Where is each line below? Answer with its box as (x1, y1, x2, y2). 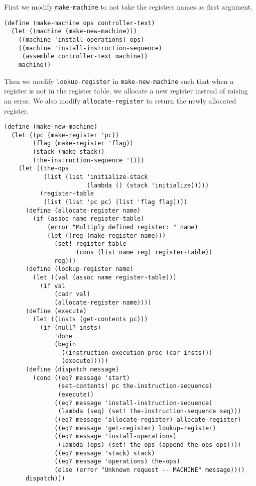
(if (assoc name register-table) (33, 215, 145, 223)
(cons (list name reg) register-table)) (76, 248, 213, 256)
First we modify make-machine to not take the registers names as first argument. (4, 2, 253, 12)
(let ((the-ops (18, 165, 69, 172)
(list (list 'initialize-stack (43, 173, 148, 181)
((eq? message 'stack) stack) (54, 449, 155, 457)
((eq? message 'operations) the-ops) (54, 458, 180, 465)
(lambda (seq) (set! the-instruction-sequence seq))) (58, 408, 241, 415)
